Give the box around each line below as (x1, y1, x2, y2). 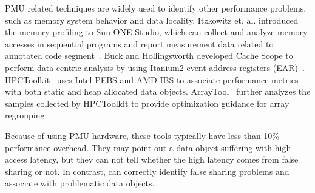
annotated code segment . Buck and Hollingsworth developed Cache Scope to (5, 49, 293, 62)
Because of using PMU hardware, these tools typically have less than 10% (5, 129, 280, 141)
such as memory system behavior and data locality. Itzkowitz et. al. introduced (5, 13, 299, 26)
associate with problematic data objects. (5, 177, 155, 189)
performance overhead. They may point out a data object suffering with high (5, 141, 291, 154)
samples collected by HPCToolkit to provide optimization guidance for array (5, 96, 290, 109)
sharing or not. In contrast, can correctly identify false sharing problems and (5, 164, 290, 177)
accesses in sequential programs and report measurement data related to (5, 37, 274, 50)
